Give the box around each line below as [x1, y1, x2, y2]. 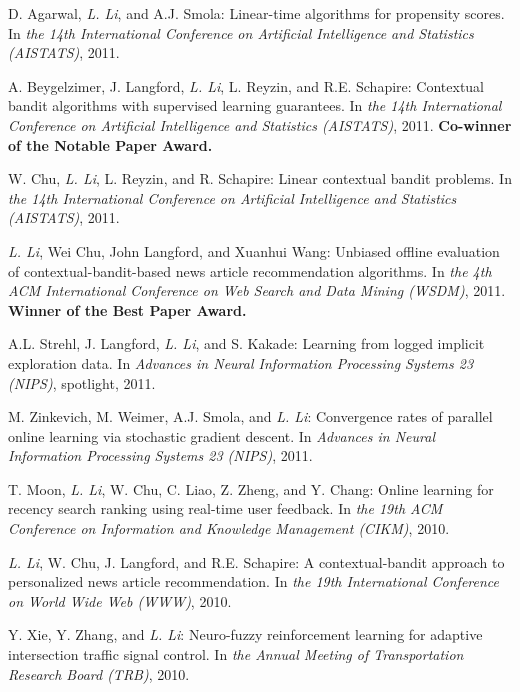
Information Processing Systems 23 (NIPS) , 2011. [8, 445, 313, 466]
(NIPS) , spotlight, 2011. [8, 372, 156, 393]
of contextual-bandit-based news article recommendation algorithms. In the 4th [8, 260, 492, 281]
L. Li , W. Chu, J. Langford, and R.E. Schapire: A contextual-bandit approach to [8, 551, 505, 572]
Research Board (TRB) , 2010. [8, 663, 190, 684]
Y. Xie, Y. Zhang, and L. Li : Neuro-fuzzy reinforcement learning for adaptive [8, 624, 483, 645]
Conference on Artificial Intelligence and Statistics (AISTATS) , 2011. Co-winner [8, 114, 512, 135]
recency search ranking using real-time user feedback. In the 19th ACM [8, 498, 443, 519]
